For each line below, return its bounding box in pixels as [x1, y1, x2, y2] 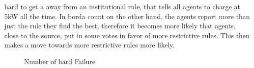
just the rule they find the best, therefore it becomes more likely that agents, [4, 21, 236, 31]
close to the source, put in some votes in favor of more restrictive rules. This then [4, 30, 250, 40]
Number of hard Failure [24, 56, 96, 66]
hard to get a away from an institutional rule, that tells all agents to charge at [4, 1, 240, 11]
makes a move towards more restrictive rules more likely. [4, 40, 175, 50]
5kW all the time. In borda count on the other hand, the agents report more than [4, 11, 250, 21]
